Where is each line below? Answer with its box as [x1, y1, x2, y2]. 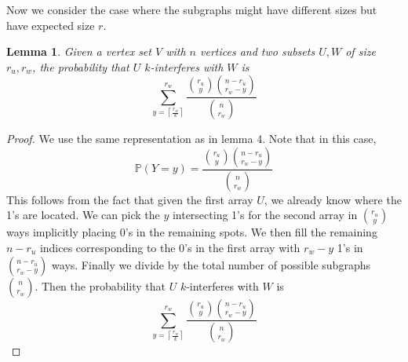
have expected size [6, 16, 95, 33]
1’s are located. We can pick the [6, 207, 160, 223]
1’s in [337, 239, 363, 255]
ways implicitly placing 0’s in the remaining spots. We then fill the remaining [6, 224, 377, 240]
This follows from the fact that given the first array [6, 191, 253, 207]
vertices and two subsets [199, 43, 315, 60]
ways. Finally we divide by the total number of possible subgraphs [52, 256, 370, 272]
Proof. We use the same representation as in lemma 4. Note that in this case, [6, 130, 377, 147]
